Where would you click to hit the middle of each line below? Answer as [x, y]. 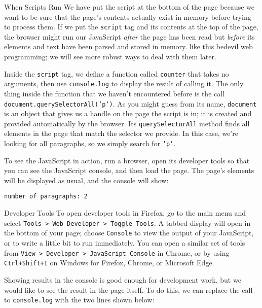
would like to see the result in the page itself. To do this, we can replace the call [128, 289]
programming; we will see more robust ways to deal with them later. [110, 57]
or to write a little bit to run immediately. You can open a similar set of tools [125, 243]
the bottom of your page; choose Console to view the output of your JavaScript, [129, 233]
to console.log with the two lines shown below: [79, 300]
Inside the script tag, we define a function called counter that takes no [117, 73]
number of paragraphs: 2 [46, 197]
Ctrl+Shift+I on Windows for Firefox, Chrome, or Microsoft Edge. [109, 263]
